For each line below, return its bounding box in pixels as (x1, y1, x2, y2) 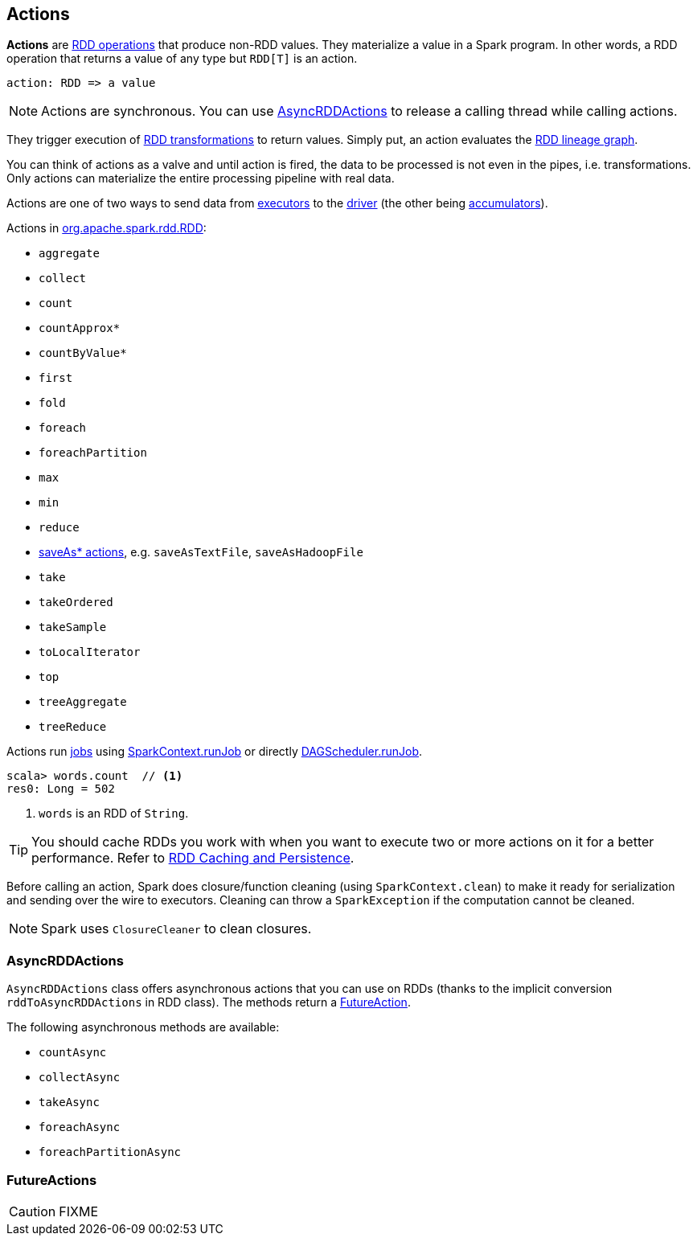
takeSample (39, 621, 107, 634)
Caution (9, 1203, 56, 1219)
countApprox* (39, 322, 121, 335)
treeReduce (39, 720, 107, 734)
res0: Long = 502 (6, 782, 115, 796)
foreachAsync (39, 1121, 121, 1134)
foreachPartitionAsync (39, 1146, 182, 1159)
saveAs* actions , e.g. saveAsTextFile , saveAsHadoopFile (39, 545, 363, 560)
